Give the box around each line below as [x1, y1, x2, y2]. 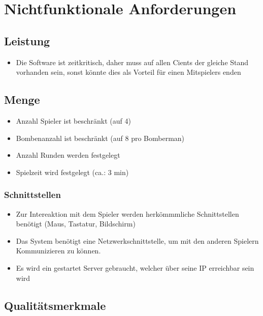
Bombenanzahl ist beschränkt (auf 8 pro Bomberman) [16, 132, 185, 143]
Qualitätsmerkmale [4, 297, 106, 313]
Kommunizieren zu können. [16, 245, 101, 256]
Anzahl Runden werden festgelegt [16, 150, 120, 160]
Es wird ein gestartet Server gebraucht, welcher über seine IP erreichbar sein [16, 262, 254, 273]
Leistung [4, 33, 50, 48]
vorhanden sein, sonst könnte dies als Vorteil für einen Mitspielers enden [16, 67, 241, 77]
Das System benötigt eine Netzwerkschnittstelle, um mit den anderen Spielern [16, 235, 259, 246]
